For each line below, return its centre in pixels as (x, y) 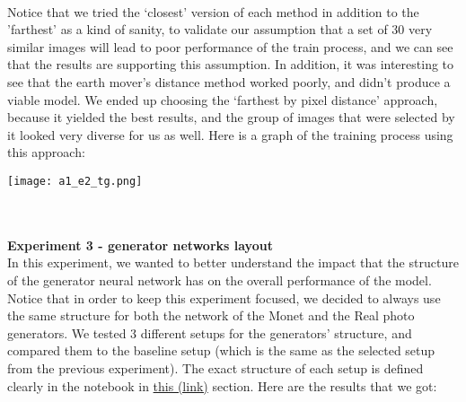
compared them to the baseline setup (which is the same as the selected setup (221, 350)
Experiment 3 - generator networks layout (140, 245)
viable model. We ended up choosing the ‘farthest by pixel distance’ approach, (223, 99)
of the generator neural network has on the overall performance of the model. (220, 280)
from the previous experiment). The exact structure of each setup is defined (215, 367)
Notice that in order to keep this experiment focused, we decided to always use (224, 297)
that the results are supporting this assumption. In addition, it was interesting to (231, 64)
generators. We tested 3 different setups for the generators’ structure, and (210, 332)
